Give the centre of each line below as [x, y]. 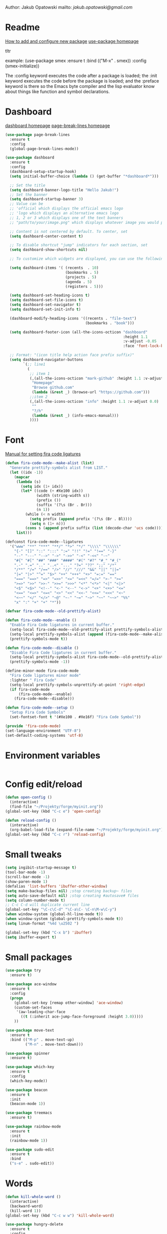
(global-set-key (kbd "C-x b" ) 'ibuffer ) [49, 932]
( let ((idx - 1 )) [26, 472]
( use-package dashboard [30, 158]
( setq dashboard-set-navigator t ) [45, 305]
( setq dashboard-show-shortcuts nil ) [49, 250]
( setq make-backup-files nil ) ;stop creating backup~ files [69, 891]
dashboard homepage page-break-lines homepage [58, 125]
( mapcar [22, 477]
